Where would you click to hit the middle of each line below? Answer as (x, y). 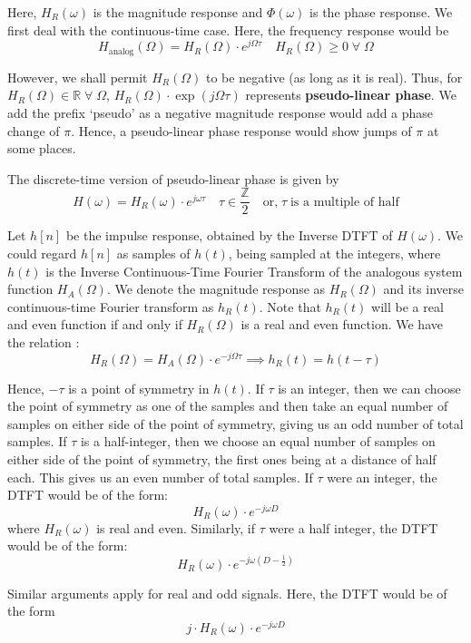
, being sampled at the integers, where (334, 253)
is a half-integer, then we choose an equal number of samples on (258, 441)
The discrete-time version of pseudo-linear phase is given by (173, 178)
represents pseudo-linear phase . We (351, 95)
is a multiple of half (344, 202)
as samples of (153, 253)
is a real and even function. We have (342, 324)
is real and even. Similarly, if (176, 527)
